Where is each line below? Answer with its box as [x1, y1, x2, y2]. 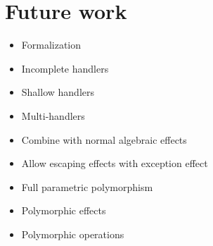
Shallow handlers [21, 85, 94, 99]
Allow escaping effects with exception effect [21, 156, 208, 171]
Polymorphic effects [21, 203, 106, 218]
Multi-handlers [21, 108, 85, 123]
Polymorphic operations [21, 226, 124, 241]
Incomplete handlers [21, 61, 109, 75]
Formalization [21, 37, 82, 52]
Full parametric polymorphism [21, 179, 153, 194]
